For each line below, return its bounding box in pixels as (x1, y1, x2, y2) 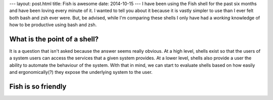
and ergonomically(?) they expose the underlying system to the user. (9, 69, 153, 75)
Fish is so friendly (9, 82, 67, 91)
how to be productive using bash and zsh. (9, 22, 97, 28)
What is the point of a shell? (9, 35, 99, 43)
